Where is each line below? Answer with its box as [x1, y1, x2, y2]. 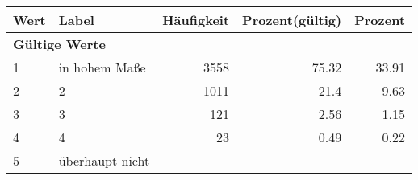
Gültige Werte [13, 35, 106, 53]
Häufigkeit [162, 10, 230, 29]
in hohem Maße [58, 58, 146, 76]
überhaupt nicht [58, 151, 150, 170]
